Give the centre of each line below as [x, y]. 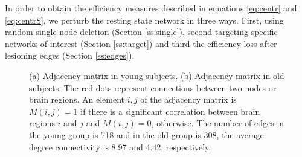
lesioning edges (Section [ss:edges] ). [70, 55]
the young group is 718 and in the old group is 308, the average [146, 134]
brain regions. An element [77, 99]
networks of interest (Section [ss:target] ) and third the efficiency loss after [141, 43]
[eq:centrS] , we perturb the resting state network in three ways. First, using [144, 20]
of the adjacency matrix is [188, 99]
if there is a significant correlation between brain [170, 111]
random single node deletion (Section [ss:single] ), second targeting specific [141, 32]
